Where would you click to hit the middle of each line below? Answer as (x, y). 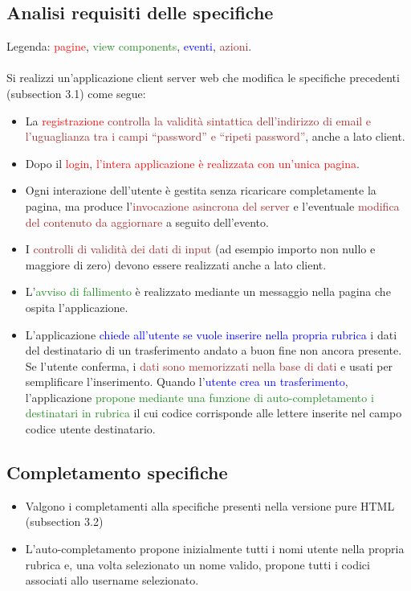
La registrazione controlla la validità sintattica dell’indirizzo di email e (198, 120)
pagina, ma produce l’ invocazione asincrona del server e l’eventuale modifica (212, 205)
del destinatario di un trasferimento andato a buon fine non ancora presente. (214, 350)
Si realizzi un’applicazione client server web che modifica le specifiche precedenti (203, 78)
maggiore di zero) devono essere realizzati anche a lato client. (176, 264)
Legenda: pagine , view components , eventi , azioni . (129, 46)
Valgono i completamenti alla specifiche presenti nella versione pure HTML (210, 505)
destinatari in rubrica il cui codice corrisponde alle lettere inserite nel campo (214, 413)
